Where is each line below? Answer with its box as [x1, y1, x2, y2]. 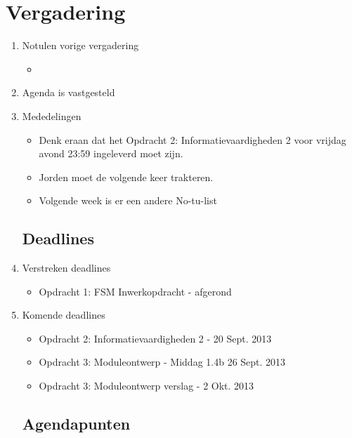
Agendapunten [22, 413, 131, 434]
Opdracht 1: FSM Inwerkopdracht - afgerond [39, 284, 232, 298]
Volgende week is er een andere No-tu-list [39, 193, 217, 208]
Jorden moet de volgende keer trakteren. [39, 169, 214, 184]
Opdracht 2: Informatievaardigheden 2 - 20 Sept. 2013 [39, 331, 272, 345]
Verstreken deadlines [22, 260, 111, 275]
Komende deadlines [22, 307, 105, 322]
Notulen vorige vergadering [22, 38, 139, 53]
